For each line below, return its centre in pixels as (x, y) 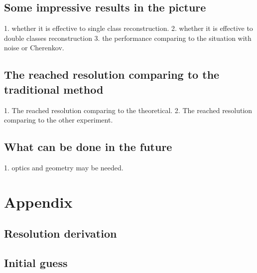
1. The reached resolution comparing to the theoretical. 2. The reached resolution (128, 110)
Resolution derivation (61, 233)
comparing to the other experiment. (59, 120)
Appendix (38, 202)
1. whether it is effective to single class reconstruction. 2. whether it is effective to (128, 28)
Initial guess (36, 263)
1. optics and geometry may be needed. (64, 167)
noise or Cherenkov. (34, 48)
